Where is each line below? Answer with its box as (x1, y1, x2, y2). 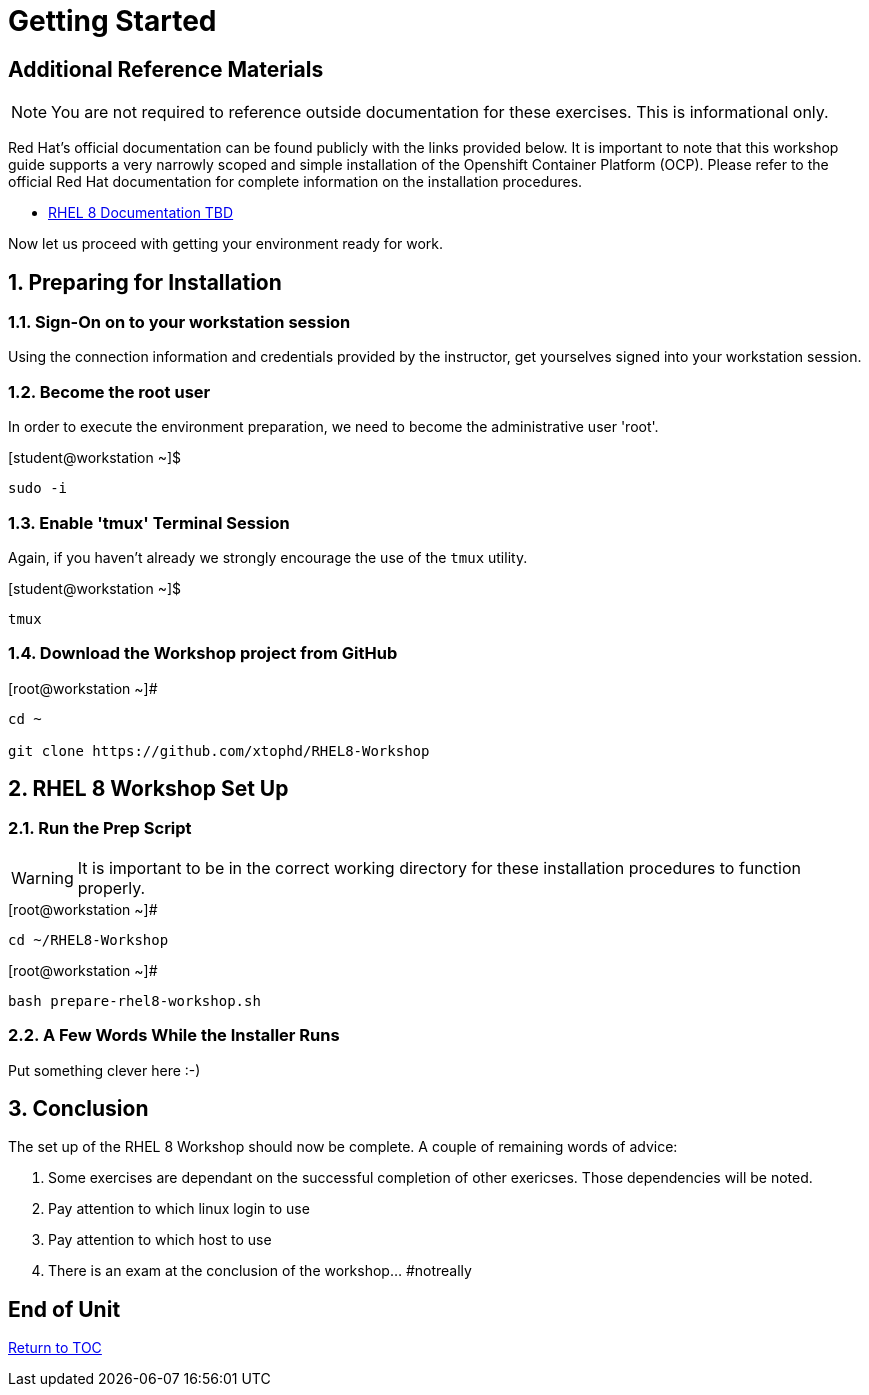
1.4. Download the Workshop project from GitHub (8, 643, 398, 664)
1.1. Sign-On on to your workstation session (8, 312, 351, 333)
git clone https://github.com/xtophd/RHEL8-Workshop (8, 742, 430, 759)
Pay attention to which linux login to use (48, 1200, 310, 1218)
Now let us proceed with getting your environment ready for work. (8, 235, 444, 253)
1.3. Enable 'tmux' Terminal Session (8, 512, 290, 533)
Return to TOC (8, 1339, 102, 1357)
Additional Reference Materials (8, 56, 324, 82)
